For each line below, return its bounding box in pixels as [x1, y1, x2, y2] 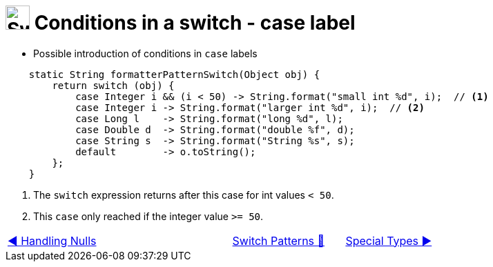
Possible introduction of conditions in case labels [33, 47, 258, 59]
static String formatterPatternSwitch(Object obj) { [28, 68, 320, 80]
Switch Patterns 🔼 [232, 233, 325, 248]
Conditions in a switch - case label [34, 11, 356, 34]
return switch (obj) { [52, 79, 175, 91]
